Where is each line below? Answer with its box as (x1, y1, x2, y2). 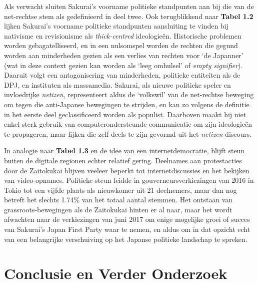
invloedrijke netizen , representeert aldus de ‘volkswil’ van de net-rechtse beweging (4, 89, 254, 100)
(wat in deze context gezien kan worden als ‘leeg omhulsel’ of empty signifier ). (4, 60, 243, 70)
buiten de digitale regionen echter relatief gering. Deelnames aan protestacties (4, 155, 242, 165)
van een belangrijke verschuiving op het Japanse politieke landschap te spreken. (4, 233, 247, 244)
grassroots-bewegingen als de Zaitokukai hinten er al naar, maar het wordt (4, 204, 232, 214)
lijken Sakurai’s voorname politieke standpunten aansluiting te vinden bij (4, 21, 228, 31)
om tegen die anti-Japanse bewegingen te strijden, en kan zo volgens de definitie (4, 99, 249, 109)
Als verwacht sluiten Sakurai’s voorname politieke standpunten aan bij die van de (4, 1, 254, 11)
